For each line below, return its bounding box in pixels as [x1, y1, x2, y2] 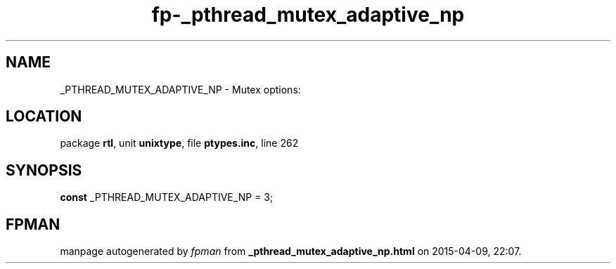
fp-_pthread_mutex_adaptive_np [151, 3, 465, 27]
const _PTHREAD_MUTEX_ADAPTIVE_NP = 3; [60, 191, 274, 204]
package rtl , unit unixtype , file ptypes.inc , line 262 [60, 137, 299, 150]
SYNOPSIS [6, 161, 82, 179]
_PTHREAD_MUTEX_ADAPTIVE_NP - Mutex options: [60, 83, 301, 96]
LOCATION [6, 107, 82, 126]
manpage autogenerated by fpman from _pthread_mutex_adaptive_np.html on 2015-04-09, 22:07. [60, 245, 522, 258]
